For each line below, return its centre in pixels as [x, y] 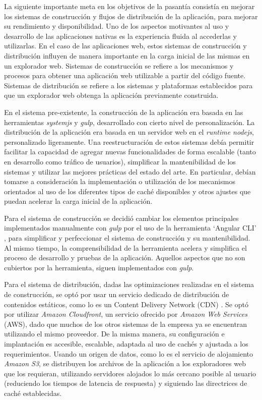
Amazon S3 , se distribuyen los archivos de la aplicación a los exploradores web [125, 363]
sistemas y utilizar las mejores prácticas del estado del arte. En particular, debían [130, 171]
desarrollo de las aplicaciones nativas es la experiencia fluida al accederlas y [120, 36]
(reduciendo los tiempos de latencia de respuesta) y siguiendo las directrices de [126, 383]
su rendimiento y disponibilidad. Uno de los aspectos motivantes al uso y [117, 26]
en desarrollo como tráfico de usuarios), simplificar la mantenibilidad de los [120, 161]
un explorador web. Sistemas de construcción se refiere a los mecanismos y [119, 65]
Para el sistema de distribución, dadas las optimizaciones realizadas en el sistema [129, 284]
